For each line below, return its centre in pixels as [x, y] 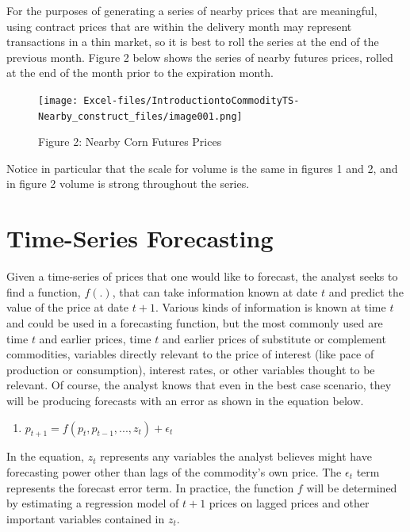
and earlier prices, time [95, 338]
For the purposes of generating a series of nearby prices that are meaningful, [192, 10]
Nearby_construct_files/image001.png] [140, 116]
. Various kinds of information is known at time [270, 307]
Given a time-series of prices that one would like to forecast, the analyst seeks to [202, 276]
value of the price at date [68, 307]
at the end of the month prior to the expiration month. [140, 73]
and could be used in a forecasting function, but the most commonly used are [195, 322]
